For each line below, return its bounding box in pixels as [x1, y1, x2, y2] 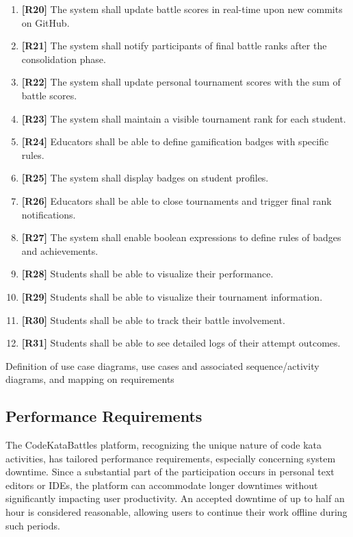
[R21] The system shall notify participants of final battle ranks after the [21, 38, 327, 53]
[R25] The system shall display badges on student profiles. [21, 171, 269, 185]
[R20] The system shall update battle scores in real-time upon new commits [21, 2, 343, 16]
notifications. [21, 207, 76, 221]
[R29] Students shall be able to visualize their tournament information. [21, 289, 323, 303]
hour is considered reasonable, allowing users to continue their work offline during [5, 505, 348, 519]
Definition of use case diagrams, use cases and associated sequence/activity [5, 358, 319, 373]
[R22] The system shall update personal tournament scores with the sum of [21, 75, 341, 89]
